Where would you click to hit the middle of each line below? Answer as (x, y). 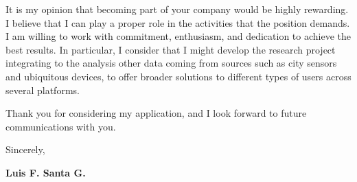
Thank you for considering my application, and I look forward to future (156, 113)
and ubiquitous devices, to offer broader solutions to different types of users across (178, 76)
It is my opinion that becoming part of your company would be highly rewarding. (177, 9)
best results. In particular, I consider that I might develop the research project (171, 49)
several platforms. (43, 90)
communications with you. (61, 126)
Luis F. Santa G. (46, 172)
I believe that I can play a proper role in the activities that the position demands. (178, 22)
